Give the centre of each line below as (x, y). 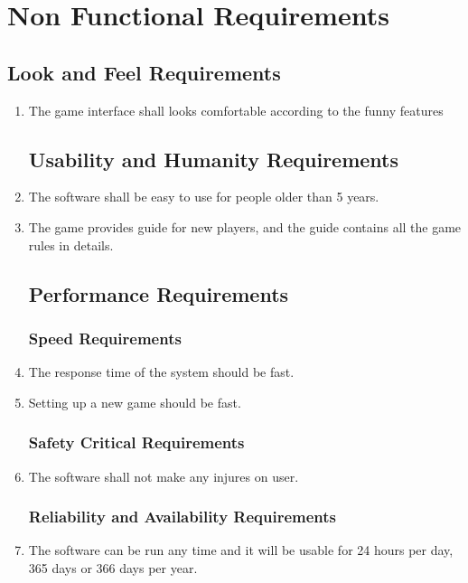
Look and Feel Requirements (144, 72)
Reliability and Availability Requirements (183, 517)
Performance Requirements (159, 293)
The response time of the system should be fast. (161, 372)
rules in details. (71, 244)
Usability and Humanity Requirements (214, 159)
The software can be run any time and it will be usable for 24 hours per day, (241, 550)
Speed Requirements (105, 338)
